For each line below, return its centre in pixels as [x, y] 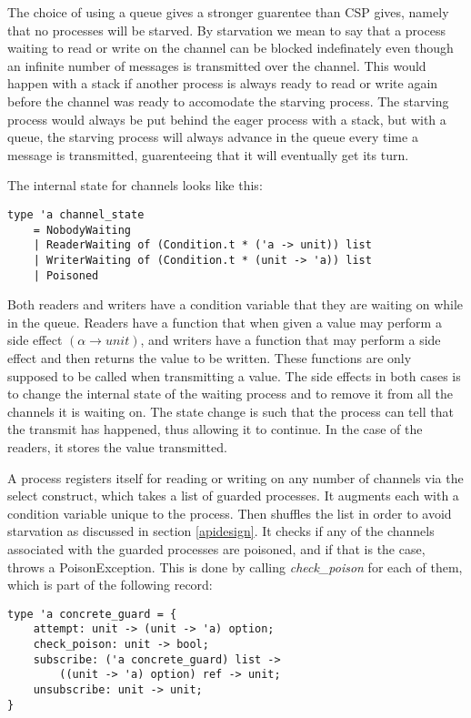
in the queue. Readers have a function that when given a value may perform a [225, 322]
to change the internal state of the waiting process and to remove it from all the [230, 394]
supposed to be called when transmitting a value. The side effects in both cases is [234, 375]
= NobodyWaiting [82, 230]
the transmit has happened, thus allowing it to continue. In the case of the [215, 429]
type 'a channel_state [76, 214]
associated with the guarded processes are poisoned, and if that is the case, [216, 548]
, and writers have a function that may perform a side [291, 340]
